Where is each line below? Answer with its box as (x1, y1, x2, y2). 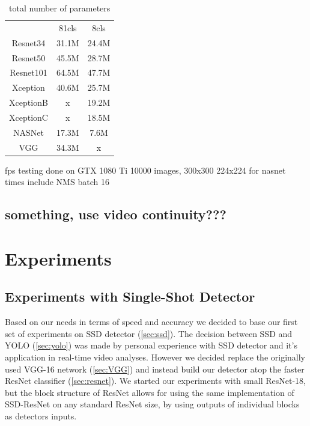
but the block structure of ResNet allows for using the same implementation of (5, 386, 294, 398)
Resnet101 (10, 66, 47, 79)
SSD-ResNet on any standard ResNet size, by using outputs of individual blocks (5, 398, 300, 410)
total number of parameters (9, 2, 111, 14)
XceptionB (9, 96, 48, 109)
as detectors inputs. (5, 409, 77, 422)
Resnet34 (11, 36, 46, 49)
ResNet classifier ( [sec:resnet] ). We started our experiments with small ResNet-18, (5, 374, 306, 387)
